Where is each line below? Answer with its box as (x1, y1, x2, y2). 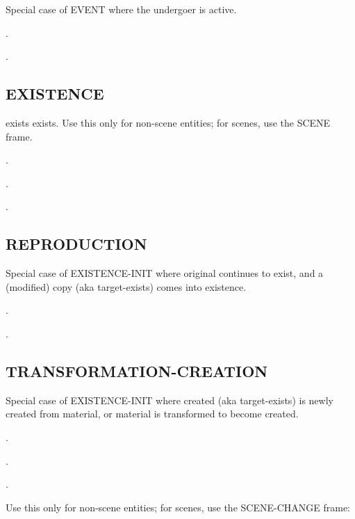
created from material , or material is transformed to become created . (6, 406, 299, 421)
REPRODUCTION (6, 233, 147, 255)
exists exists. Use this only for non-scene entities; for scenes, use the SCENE (6, 115, 331, 129)
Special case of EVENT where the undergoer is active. (6, 2, 237, 16)
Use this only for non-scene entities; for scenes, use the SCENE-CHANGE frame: (6, 500, 350, 514)
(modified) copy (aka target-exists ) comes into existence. (6, 279, 247, 294)
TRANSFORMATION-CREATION (6, 360, 268, 381)
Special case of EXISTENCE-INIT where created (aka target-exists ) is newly (6, 392, 333, 407)
